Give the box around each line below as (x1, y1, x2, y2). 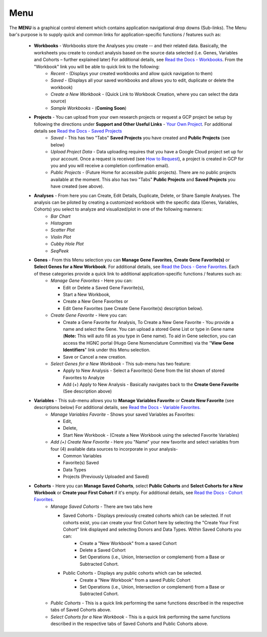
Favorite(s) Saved (63, 460, 99, 466)
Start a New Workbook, (63, 292, 111, 297)
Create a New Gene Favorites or (63, 298, 129, 304)
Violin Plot (50, 234, 71, 240)
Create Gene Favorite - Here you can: (50, 312, 128, 318)
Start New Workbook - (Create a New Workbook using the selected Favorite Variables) (63, 432, 239, 438)
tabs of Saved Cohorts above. (50, 607, 111, 613)
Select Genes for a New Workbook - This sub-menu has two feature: (50, 361, 191, 366)
